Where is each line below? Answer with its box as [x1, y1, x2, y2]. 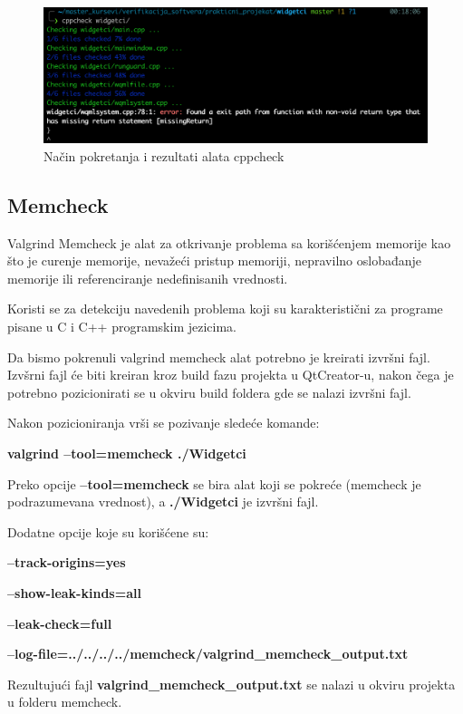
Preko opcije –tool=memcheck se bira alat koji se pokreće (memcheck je [7, 474, 421, 493]
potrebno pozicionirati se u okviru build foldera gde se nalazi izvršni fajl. [7, 382, 411, 401]
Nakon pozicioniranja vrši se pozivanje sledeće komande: [7, 413, 320, 432]
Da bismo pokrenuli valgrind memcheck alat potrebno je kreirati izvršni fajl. [7, 347, 430, 366]
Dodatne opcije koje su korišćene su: [7, 522, 209, 541]
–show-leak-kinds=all [7, 584, 141, 602]
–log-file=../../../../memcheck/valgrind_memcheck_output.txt [7, 644, 409, 663]
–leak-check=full [7, 613, 112, 632]
